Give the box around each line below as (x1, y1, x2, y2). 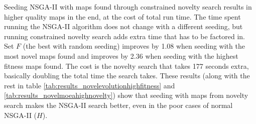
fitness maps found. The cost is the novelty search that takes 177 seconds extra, (4, 60, 249, 71)
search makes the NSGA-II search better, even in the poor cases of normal (4, 99, 233, 110)
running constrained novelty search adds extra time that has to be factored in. (4, 31, 245, 41)
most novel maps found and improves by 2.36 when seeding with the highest (4, 50, 238, 61)
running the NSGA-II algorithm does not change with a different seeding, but (4, 21, 243, 32)
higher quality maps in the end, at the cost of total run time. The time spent (4, 11, 241, 22)
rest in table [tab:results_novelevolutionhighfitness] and (4, 80, 175, 90)
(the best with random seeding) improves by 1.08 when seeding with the (23, 41, 245, 51)
